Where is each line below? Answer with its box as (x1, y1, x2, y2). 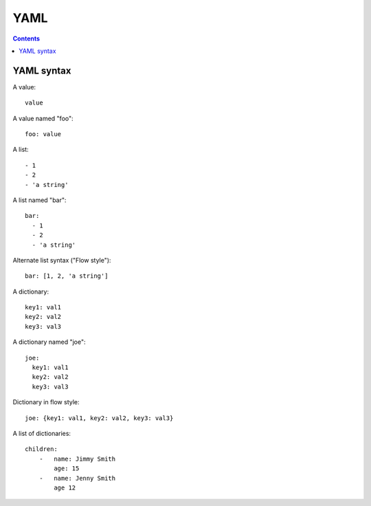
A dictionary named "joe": (12, 338, 86, 346)
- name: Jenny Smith (38, 474, 116, 482)
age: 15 (54, 465, 80, 472)
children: (25, 445, 58, 453)
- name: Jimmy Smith (38, 454, 116, 463)
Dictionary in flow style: (12, 398, 80, 406)
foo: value (25, 131, 62, 138)
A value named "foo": (12, 114, 74, 122)
